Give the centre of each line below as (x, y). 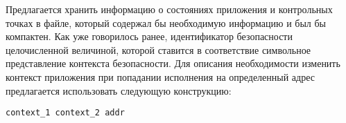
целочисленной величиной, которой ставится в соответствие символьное (158, 49)
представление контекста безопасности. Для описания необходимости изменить (173, 63)
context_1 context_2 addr (65, 113)
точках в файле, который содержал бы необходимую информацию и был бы (166, 22)
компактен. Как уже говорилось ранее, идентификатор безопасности (149, 36)
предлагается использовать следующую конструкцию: (119, 90)
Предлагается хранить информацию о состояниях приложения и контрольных (169, 9)
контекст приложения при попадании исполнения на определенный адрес (160, 76)
